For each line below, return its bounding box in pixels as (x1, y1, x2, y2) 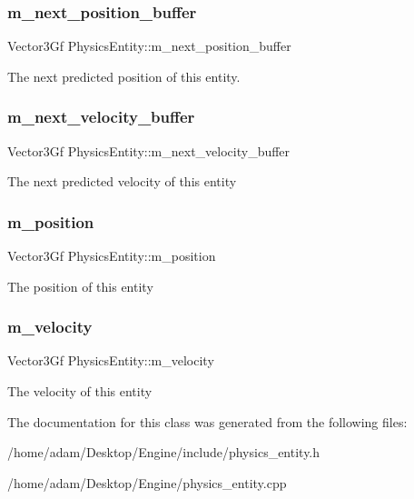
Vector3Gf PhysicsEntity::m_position (7, 246, 216, 265)
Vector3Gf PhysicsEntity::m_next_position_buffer (7, 36, 291, 55)
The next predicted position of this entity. (7, 66, 241, 85)
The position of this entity (7, 276, 153, 295)
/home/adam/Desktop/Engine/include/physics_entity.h (7, 443, 320, 462)
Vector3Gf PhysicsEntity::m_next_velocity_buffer (7, 141, 291, 160)
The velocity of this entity (7, 382, 153, 401)
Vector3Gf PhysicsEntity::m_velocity (7, 351, 214, 370)
